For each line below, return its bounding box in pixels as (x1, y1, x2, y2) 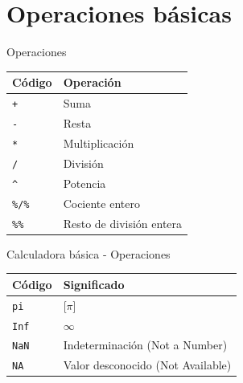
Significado (63, 275, 125, 292)
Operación (63, 74, 121, 91)
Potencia (63, 174, 106, 191)
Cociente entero (63, 194, 140, 211)
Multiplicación (63, 134, 134, 151)
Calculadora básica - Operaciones (6, 245, 171, 262)
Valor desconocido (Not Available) (63, 357, 232, 373)
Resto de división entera (63, 214, 183, 231)
